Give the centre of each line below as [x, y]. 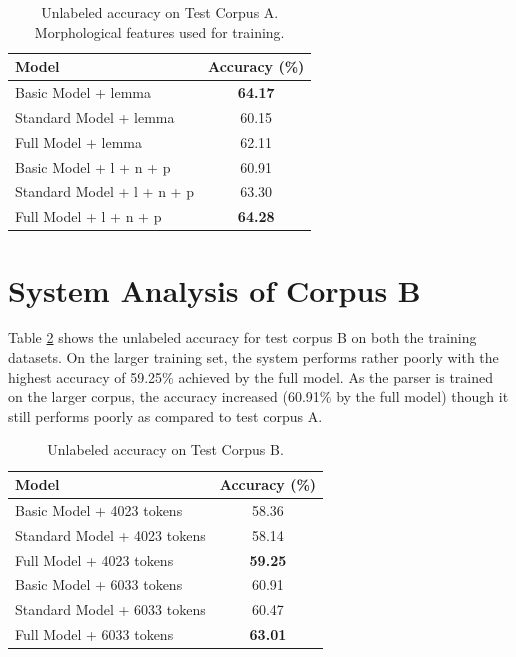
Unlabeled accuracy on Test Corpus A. [160, 12]
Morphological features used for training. [159, 31]
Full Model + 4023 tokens [94, 559]
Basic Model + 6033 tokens [99, 584]
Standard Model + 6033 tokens [110, 609]
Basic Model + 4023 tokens [99, 509]
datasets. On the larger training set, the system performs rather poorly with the [253, 357]
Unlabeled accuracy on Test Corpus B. [165, 449]
